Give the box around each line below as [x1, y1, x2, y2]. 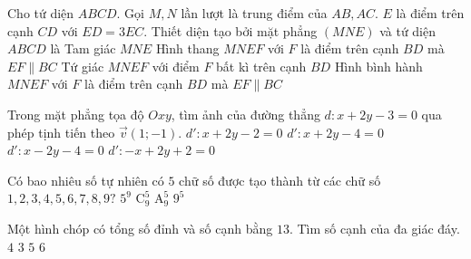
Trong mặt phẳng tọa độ [7, 104, 144, 123]
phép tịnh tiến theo [7, 122, 115, 141]
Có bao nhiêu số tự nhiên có [7, 170, 164, 189]
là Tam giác [50, 39, 116, 58]
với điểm [152, 56, 200, 75]
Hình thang [155, 39, 220, 58]
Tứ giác [61, 56, 104, 75]
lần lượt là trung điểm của [181, 4, 328, 22]
